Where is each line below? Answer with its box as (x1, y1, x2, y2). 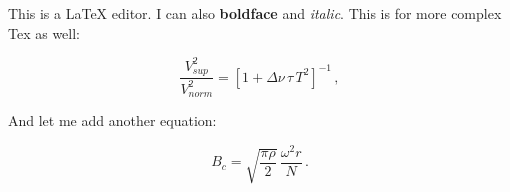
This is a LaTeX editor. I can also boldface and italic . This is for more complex (8, 3, 502, 23)
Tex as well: (8, 22, 81, 43)
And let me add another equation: (8, 109, 217, 130)
